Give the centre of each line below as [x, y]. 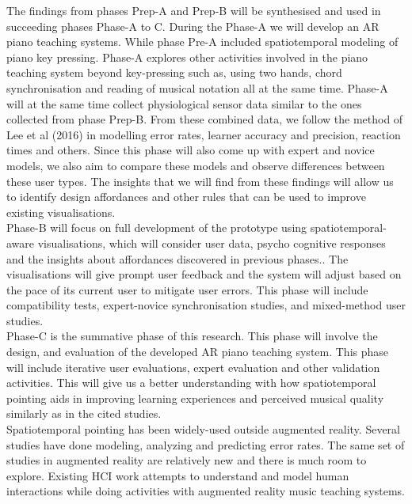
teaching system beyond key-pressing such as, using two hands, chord [174, 72]
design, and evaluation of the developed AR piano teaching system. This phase [198, 352]
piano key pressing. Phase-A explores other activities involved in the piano [187, 57]
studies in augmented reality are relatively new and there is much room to [187, 460]
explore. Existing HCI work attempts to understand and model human [178, 475]
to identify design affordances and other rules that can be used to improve [186, 197]
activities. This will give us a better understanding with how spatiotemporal [191, 383]
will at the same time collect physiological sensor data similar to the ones [184, 103]
